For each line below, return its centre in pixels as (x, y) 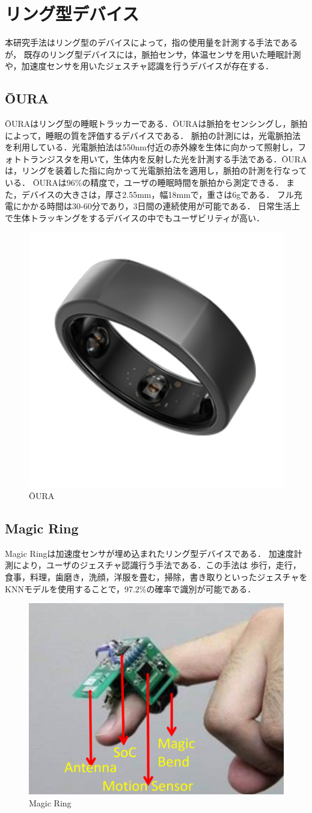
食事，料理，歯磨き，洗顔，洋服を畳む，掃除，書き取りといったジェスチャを (156, 577)
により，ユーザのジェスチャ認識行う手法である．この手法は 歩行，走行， (157, 565)
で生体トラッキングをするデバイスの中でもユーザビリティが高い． (135, 217)
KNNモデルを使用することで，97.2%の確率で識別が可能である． (130, 588)
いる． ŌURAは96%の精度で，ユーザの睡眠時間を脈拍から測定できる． (144, 183)
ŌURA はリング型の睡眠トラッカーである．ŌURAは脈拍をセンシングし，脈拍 (156, 124)
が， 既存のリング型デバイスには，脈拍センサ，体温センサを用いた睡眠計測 (153, 54)
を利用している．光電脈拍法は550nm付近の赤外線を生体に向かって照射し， (151, 147)
